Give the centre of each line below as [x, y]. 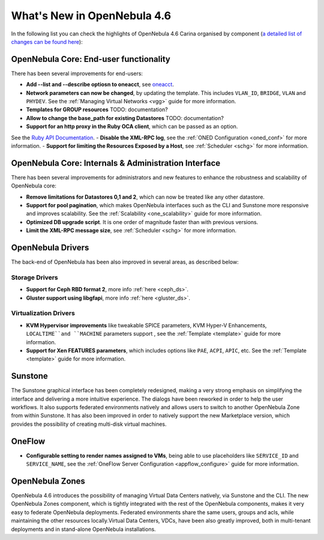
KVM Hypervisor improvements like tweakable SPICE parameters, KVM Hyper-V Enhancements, [146, 325]
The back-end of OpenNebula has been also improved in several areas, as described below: [125, 262]
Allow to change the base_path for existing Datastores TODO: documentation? [125, 118]
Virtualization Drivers [43, 314]
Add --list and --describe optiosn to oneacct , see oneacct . [100, 85]
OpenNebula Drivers [50, 248]
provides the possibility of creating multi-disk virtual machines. [89, 424]
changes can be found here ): [47, 41]
